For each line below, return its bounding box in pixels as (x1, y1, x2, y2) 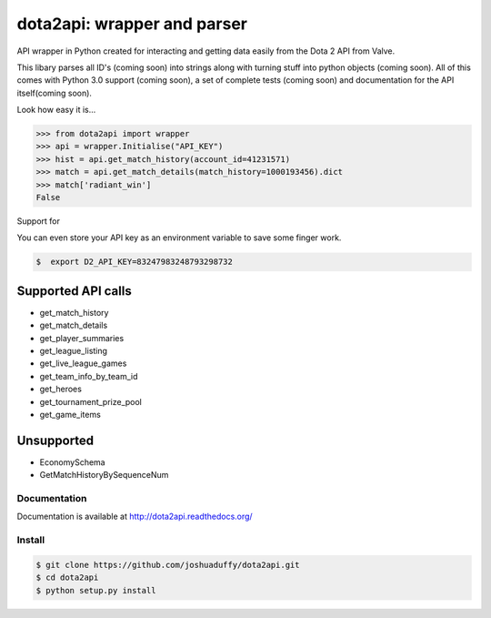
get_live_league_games (39, 358, 127, 369)
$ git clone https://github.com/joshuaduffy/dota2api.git (35, 560, 300, 571)
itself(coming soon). (16, 87, 93, 98)
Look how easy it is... (16, 105, 96, 116)
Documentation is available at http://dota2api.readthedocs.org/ (16, 511, 254, 522)
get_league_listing (39, 346, 108, 357)
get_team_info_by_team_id (39, 370, 138, 381)
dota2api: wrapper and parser (16, 14, 247, 34)
